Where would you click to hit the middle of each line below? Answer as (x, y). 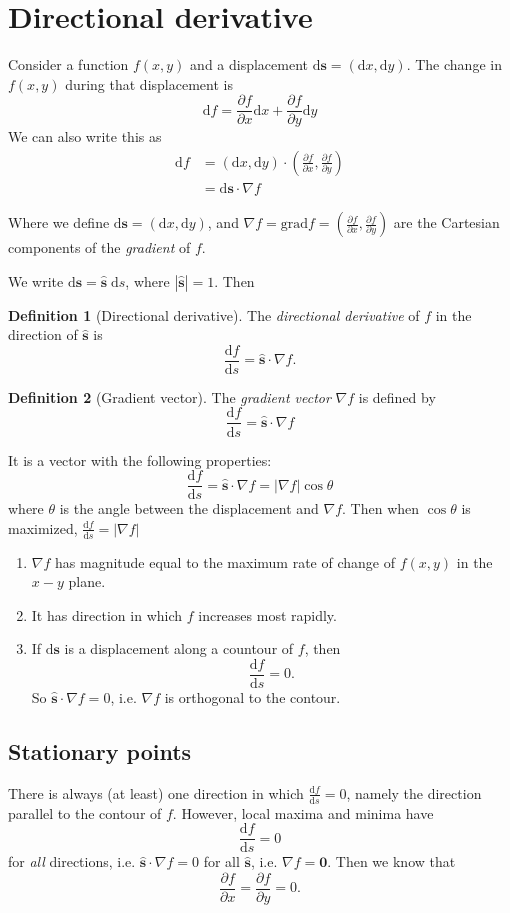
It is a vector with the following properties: (140, 459)
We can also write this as (85, 136)
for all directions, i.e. (72, 861)
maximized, (43, 527)
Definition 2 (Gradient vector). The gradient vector (169, 396)
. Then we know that (391, 861)
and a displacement (249, 64)
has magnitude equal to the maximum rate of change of (225, 561)
